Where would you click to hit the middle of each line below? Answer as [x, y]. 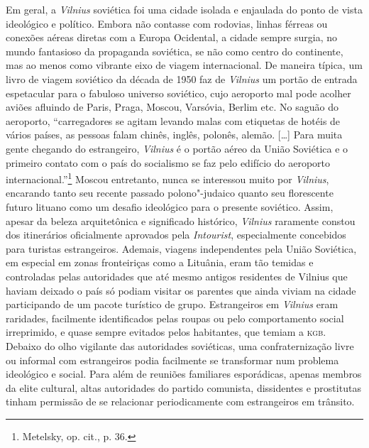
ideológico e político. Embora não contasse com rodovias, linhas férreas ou [167, 23]
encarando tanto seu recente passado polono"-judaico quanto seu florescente [170, 193]
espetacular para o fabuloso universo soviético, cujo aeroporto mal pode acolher [178, 93]
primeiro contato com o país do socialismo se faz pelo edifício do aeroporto [168, 162]
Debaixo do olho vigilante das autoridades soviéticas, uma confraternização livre [180, 345]
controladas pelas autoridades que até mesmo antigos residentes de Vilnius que [177, 276]
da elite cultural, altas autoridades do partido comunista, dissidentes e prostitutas [183, 387]
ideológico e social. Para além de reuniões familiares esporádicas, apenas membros [184, 374]
